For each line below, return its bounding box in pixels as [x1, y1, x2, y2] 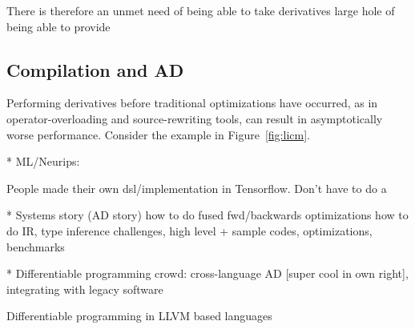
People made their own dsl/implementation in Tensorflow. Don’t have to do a [6, 179, 387, 196]
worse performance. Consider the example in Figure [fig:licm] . [6, 126, 310, 142]
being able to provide [6, 18, 111, 34]
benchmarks [6, 238, 65, 255]
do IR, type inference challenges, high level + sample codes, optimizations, [6, 222, 373, 239]
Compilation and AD [6, 57, 184, 82]
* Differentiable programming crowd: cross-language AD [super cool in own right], [6, 265, 409, 282]
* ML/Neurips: [6, 153, 80, 170]
